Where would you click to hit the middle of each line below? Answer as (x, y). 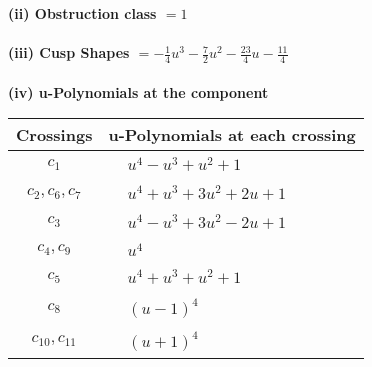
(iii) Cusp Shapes (69, 52)
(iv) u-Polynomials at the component (138, 91)
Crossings (54, 135)
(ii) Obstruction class (82, 13)
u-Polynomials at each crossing (232, 135)
